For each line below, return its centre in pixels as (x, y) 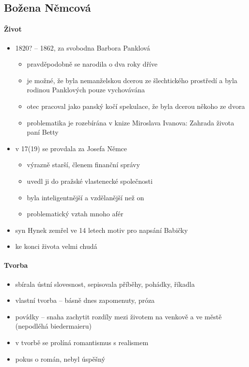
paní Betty (43, 132)
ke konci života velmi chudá (56, 246)
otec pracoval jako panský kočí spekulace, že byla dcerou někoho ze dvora (136, 106)
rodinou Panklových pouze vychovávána (86, 90)
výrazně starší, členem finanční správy (83, 165)
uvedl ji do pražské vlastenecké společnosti (90, 181)
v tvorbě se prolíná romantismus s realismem (82, 342)
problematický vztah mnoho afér (75, 214)
